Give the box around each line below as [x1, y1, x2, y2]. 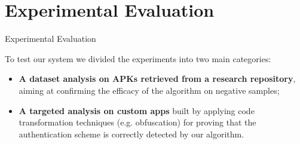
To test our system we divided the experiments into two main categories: [5, 52, 271, 65]
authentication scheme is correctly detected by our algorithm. [19, 127, 244, 140]
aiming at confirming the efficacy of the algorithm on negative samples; [19, 84, 280, 96]
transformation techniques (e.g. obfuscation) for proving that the [19, 116, 256, 128]
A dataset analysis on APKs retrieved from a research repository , [19, 72, 296, 85]
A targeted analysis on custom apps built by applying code [19, 104, 255, 117]
